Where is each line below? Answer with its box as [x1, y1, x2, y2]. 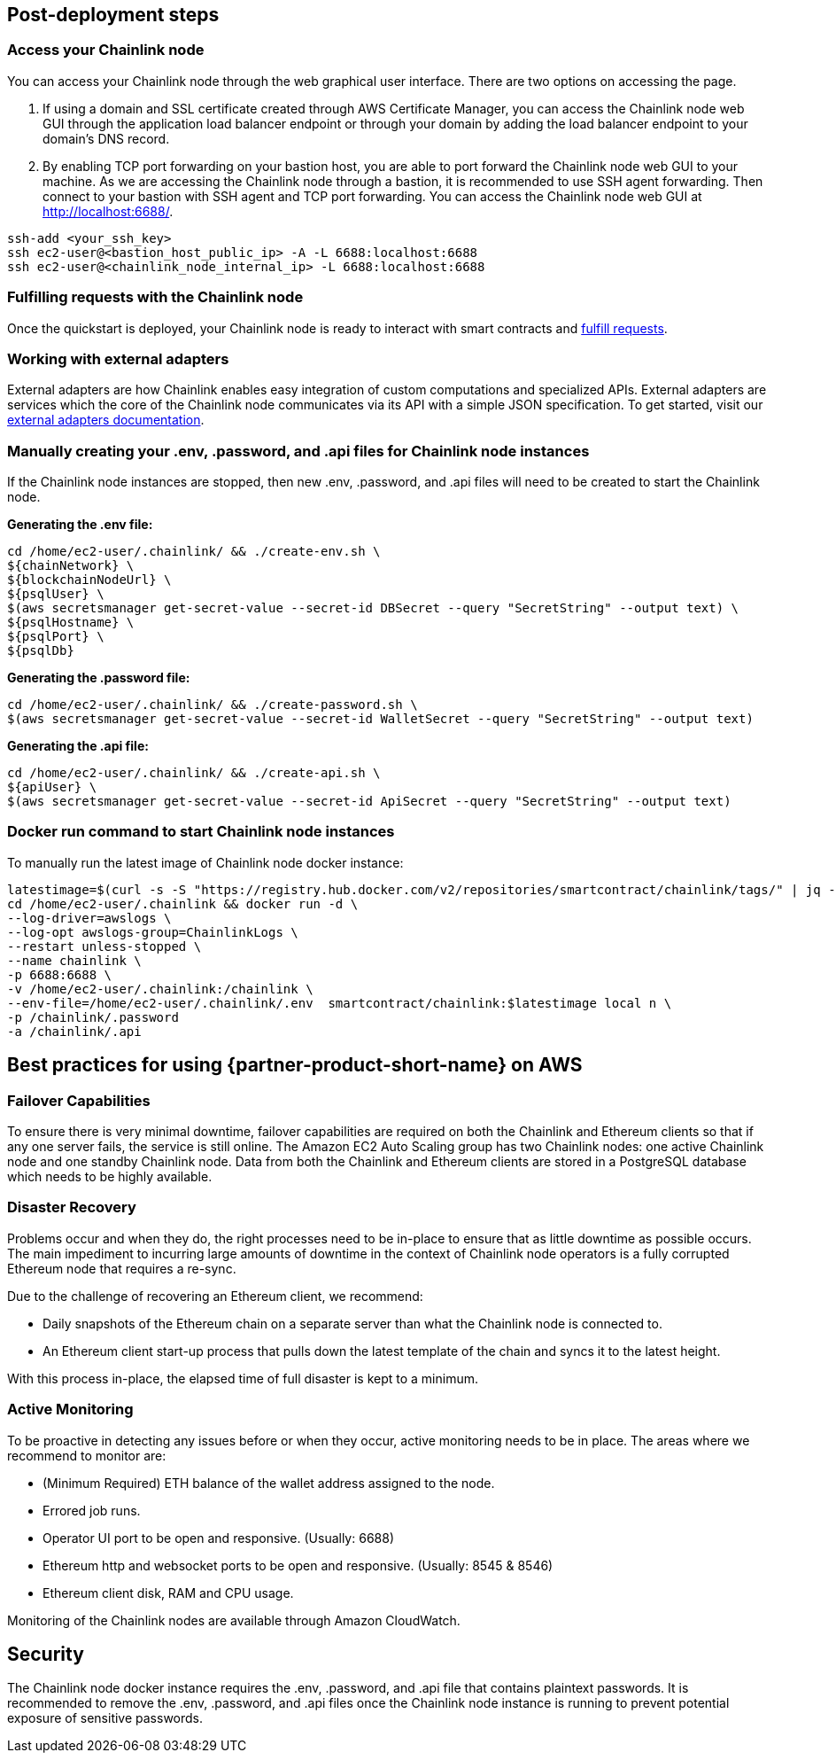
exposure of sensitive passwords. [7, 1710, 204, 1726]
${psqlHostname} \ [7, 615, 135, 630]
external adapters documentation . [7, 412, 205, 428]
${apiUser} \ [7, 780, 97, 795]
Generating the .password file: [7, 670, 190, 686]
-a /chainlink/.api [7, 1024, 142, 1039]
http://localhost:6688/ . [43, 203, 174, 219]
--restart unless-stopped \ [7, 938, 202, 954]
